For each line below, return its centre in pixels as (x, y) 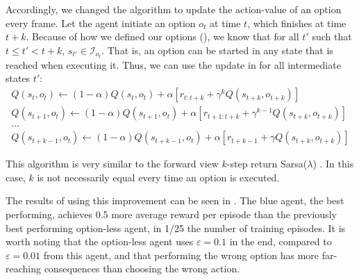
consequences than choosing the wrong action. (142, 269)
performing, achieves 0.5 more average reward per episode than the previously (171, 214)
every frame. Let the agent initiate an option (101, 23)
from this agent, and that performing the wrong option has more (181, 255)
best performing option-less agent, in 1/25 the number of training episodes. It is (176, 228)
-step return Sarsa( (267, 164)
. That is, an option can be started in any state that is (217, 50)
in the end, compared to (281, 241)
